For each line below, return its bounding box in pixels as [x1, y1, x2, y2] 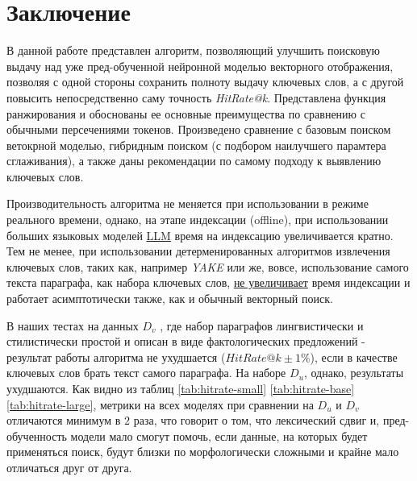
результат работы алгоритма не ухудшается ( [6, 348, 226, 365]
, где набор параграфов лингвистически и [160, 317, 364, 334]
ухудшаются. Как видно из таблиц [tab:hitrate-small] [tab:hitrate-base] [6, 380, 355, 396]
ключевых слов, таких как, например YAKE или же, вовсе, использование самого [6, 258, 409, 275]
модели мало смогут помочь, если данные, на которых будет [70, 427, 368, 444]
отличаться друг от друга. [6, 458, 132, 475]
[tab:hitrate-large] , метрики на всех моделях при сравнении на [6, 396, 314, 413]
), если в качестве [310, 348, 398, 365]
